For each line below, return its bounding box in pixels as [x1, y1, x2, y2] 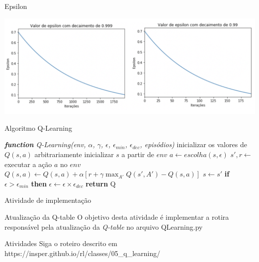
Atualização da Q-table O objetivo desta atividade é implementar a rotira [4, 211, 229, 222]
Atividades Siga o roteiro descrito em [4, 238, 117, 249]
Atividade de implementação [4, 195, 91, 205]
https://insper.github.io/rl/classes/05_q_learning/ [4, 248, 161, 258]
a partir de [121, 149, 154, 159]
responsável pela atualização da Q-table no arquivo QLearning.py [4, 221, 203, 232]
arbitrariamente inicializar [34, 149, 114, 159]
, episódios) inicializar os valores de [140, 139, 247, 150]
